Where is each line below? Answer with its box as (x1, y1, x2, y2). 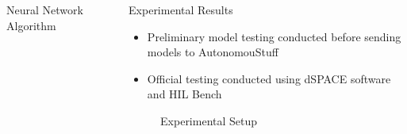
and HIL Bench (147, 86, 222, 102)
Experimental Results (129, 2, 233, 17)
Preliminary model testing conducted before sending (147, 28, 401, 44)
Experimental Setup (160, 112, 258, 128)
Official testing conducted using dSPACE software (147, 70, 391, 86)
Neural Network (6, 2, 83, 17)
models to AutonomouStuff (147, 44, 278, 60)
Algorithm (6, 17, 56, 33)
